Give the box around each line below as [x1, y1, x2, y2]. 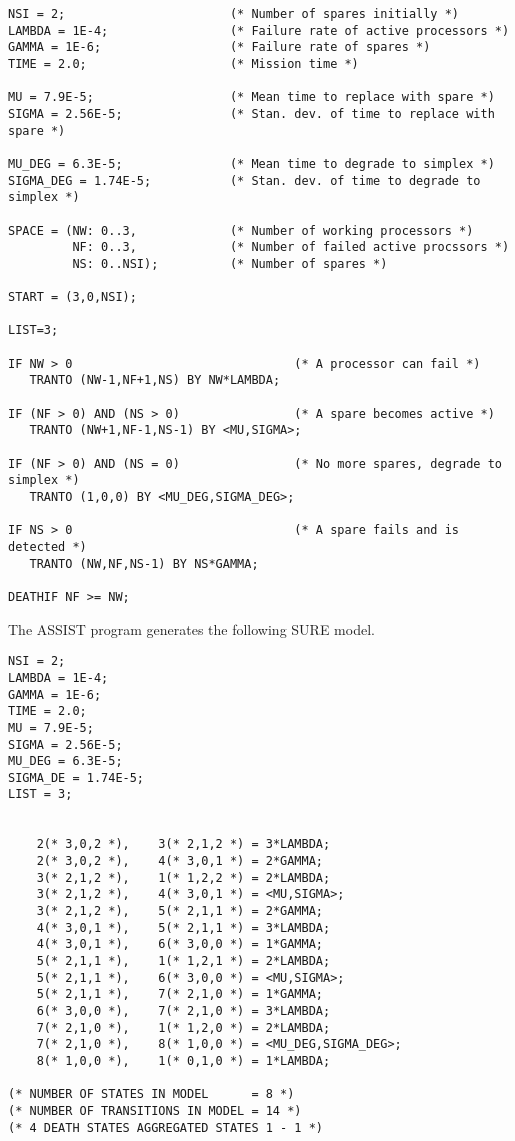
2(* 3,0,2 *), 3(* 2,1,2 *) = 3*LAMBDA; [36, 837, 331, 852]
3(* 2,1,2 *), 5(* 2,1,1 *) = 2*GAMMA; [36, 904, 323, 919]
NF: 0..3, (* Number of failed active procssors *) [72, 240, 510, 255]
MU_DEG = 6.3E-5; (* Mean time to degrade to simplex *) [8, 156, 495, 171]
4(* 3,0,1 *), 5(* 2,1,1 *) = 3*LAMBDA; [36, 920, 331, 935]
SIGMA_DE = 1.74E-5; [8, 770, 145, 785]
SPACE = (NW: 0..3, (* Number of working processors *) [8, 223, 474, 238]
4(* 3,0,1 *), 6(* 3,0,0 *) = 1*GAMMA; [36, 937, 323, 952]
